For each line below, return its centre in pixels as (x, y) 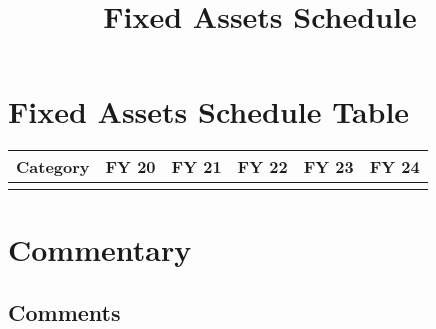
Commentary (100, 248)
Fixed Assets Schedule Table (209, 111)
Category (53, 167)
